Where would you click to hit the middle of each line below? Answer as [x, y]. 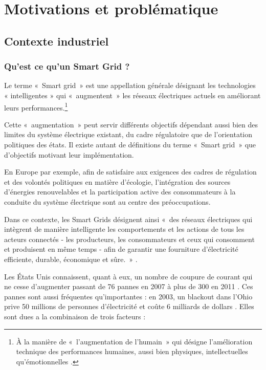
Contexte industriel [57, 41]
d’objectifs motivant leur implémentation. [69, 154]
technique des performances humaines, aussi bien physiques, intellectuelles [132, 351]
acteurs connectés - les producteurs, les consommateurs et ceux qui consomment [129, 239]
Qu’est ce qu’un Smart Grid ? [67, 66]
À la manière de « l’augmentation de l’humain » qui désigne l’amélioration [134, 341]
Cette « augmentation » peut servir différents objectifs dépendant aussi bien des [131, 124]
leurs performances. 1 [36, 106]
